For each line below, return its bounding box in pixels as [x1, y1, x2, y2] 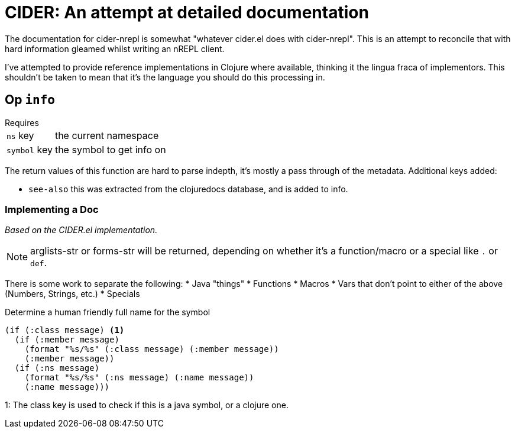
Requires [5, 117, 39, 128]
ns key [7, 129, 34, 141]
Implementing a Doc [5, 203, 99, 215]
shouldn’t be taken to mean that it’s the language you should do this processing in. [5, 72, 325, 82]
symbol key [7, 143, 53, 156]
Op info [5, 92, 55, 108]
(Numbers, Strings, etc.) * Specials [5, 289, 140, 299]
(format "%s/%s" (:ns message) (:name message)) [24, 373, 254, 383]
